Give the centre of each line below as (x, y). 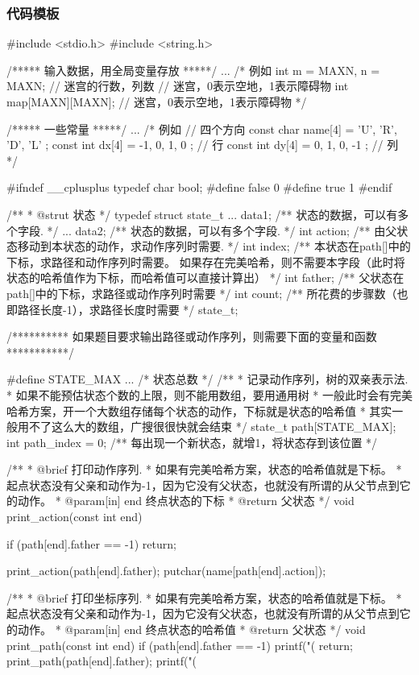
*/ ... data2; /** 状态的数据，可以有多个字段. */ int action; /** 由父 (222, 230)
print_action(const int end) (75, 517)
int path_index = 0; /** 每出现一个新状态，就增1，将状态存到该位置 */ (192, 442)
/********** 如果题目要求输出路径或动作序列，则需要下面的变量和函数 (192, 336)
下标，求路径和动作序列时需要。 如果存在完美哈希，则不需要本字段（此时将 (206, 261)
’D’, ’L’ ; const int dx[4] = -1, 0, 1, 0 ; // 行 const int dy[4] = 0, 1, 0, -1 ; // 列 (203, 145)
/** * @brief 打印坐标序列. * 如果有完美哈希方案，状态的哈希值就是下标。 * (204, 597)
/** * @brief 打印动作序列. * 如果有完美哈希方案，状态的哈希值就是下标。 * (204, 469)
